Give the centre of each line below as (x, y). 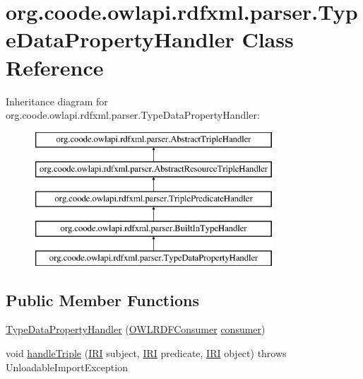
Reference (55, 67)
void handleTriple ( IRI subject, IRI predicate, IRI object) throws (146, 353)
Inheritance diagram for (57, 101)
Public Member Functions (102, 299)
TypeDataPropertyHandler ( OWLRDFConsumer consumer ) (136, 329)
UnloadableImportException (67, 367)
